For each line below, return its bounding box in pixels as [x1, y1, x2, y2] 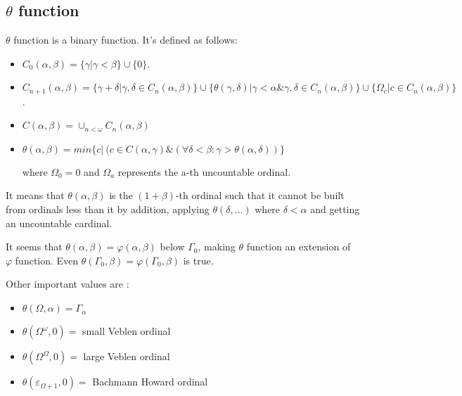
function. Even [15, 253, 79, 267]
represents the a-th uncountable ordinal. [117, 164, 291, 179]
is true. [183, 253, 214, 267]
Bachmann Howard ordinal [92, 374, 208, 389]
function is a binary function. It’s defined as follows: [13, 32, 238, 47]
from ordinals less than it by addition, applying [6, 202, 210, 217]
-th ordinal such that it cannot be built [175, 188, 345, 203]
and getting [310, 202, 360, 217]
